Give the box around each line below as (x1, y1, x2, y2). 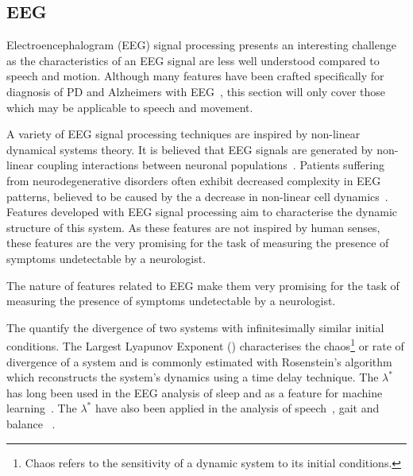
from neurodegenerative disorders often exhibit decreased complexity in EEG (6, 172, 381, 188)
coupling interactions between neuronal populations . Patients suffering (37, 157, 384, 173)
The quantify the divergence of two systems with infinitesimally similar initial (6, 319, 384, 335)
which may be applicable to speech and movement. (6, 99, 253, 115)
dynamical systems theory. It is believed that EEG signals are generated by (6, 141, 373, 157)
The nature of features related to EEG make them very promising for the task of (6, 277, 399, 293)
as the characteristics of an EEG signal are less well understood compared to (6, 52, 380, 68)
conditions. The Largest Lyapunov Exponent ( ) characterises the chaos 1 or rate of (6, 335, 404, 354)
